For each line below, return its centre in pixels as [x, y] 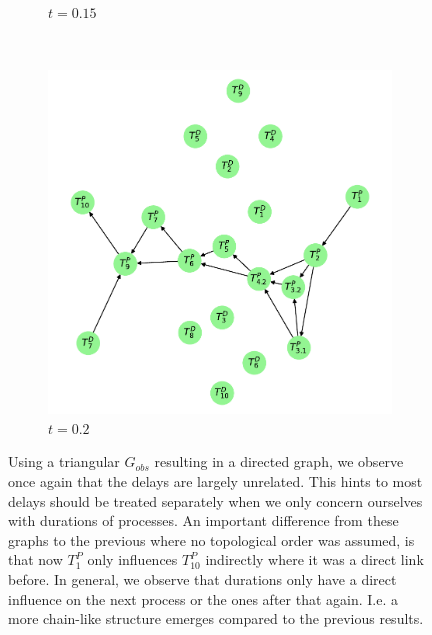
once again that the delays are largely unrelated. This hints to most [215, 480]
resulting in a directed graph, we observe [279, 461]
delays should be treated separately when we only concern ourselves [215, 500]
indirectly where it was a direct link [314, 559]
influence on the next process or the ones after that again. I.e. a [203, 598]
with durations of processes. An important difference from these [203, 520]
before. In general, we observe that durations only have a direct [202, 578]
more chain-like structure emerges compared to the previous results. [216, 618]
